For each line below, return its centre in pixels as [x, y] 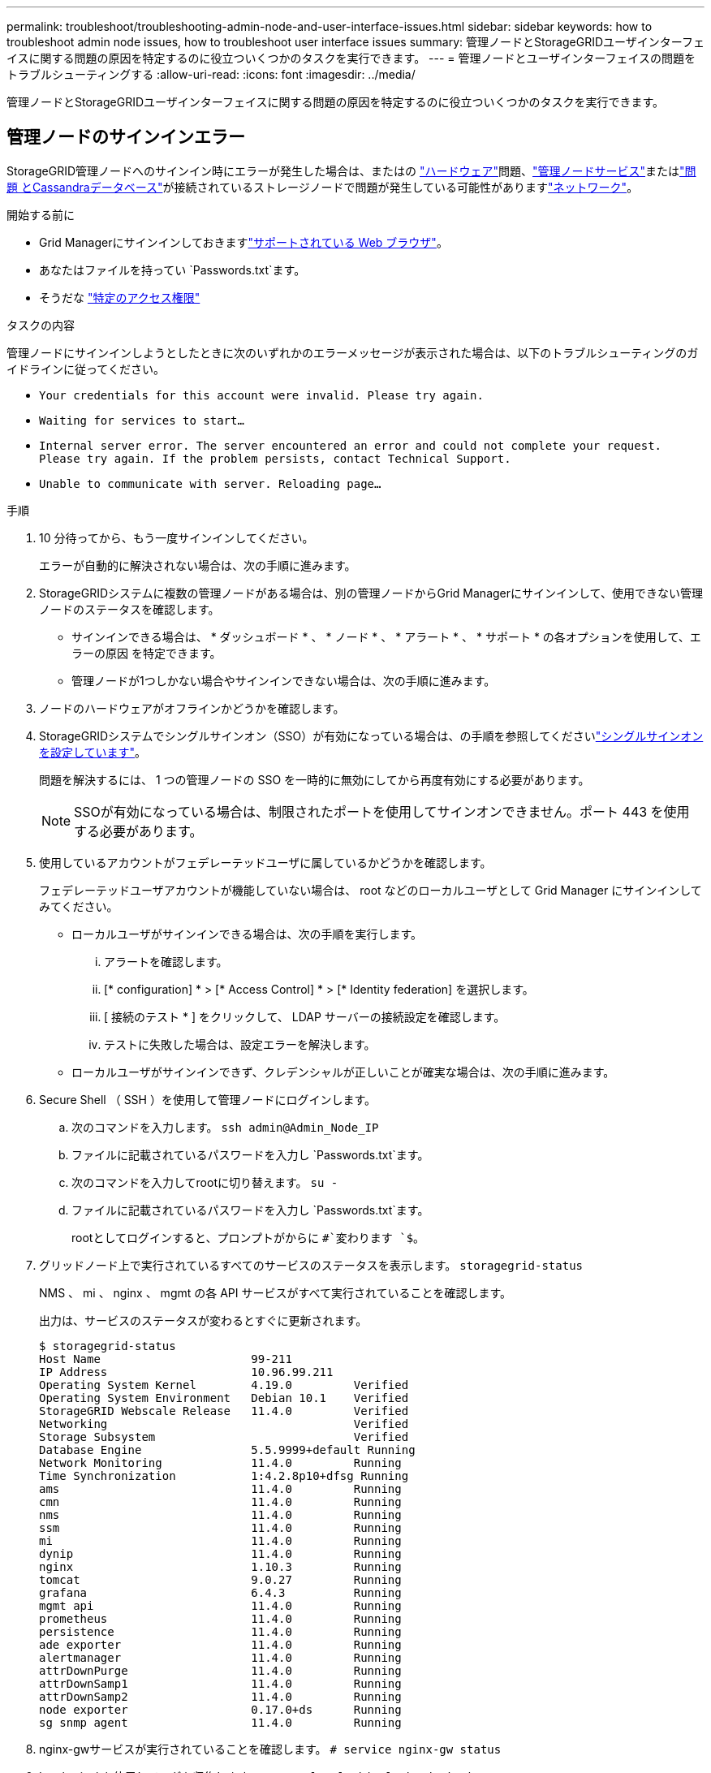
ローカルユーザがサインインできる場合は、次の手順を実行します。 [247, 934]
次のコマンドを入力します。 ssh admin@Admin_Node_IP [225, 1127]
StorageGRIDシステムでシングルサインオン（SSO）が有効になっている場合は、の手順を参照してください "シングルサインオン [371, 736]
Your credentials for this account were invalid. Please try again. [261, 395]
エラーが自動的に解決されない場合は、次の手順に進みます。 [198, 565]
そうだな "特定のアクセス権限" [120, 297]
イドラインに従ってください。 [86, 369]
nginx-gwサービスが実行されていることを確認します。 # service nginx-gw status [270, 1749]
